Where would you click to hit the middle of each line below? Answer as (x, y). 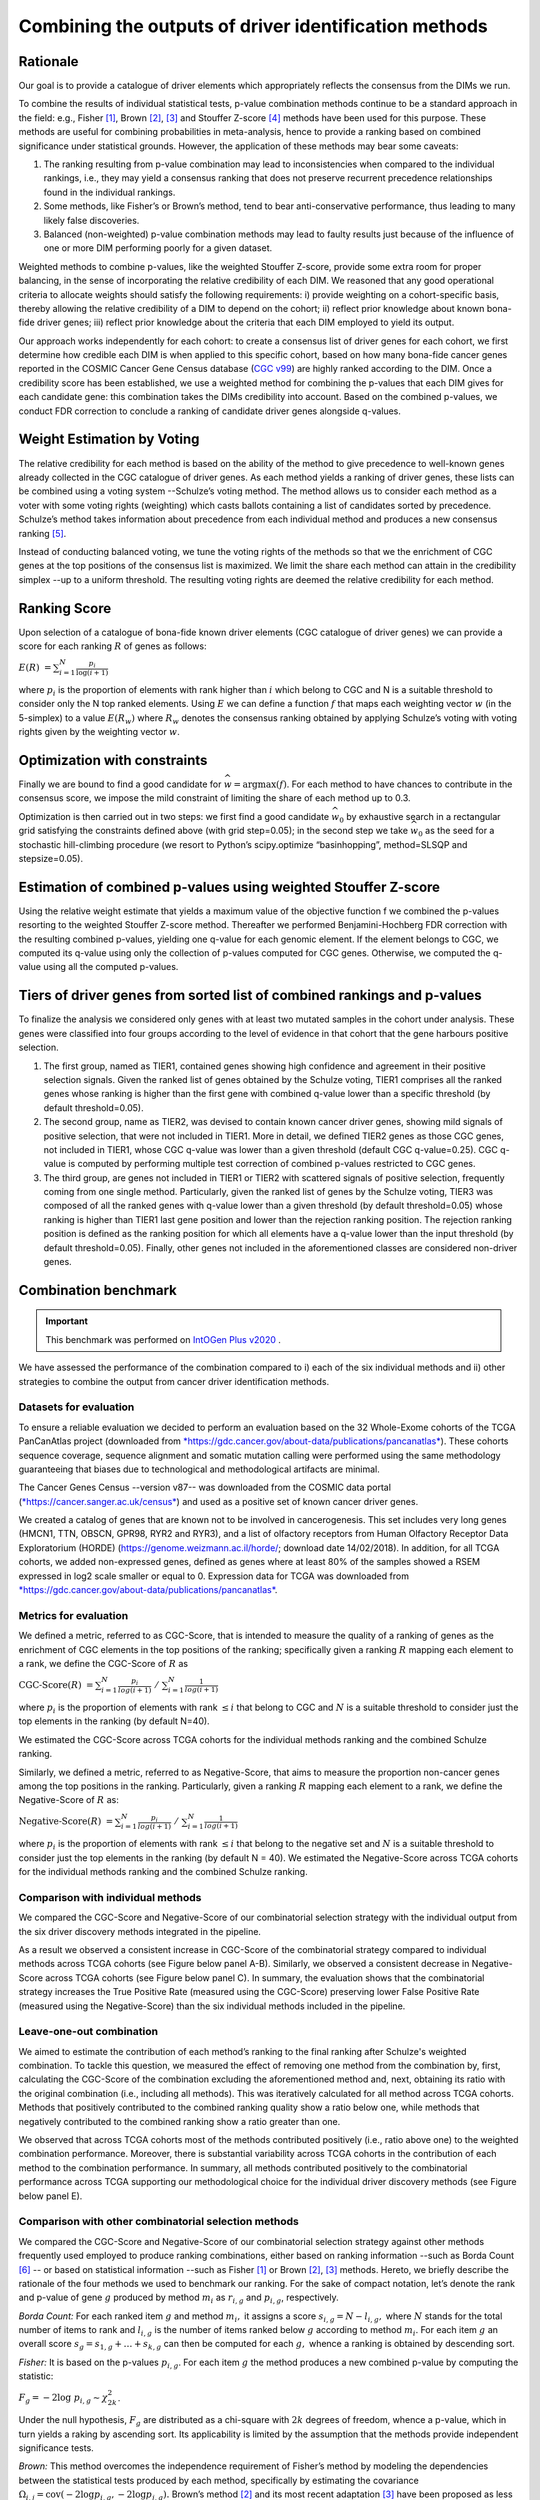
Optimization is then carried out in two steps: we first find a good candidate (174, 816)
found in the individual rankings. (109, 192)
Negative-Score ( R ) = (66, 1821)
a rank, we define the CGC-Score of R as (103, 1663)
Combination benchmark (97, 1290)
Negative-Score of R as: (68, 1800)
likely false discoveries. (91, 220)
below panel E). (50, 2196)
